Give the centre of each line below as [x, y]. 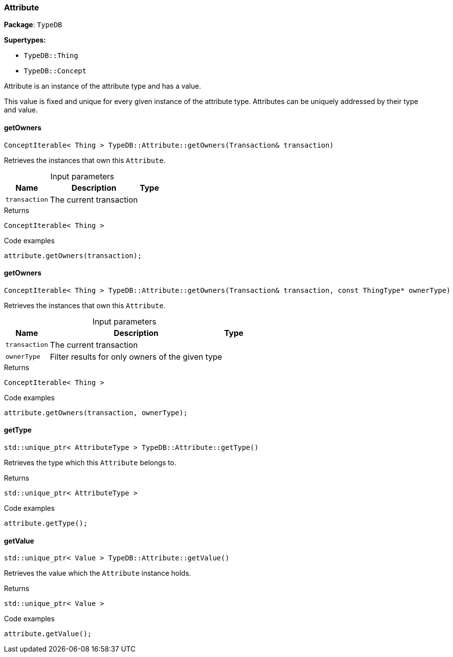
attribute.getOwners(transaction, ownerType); [96, 412]
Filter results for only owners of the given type [136, 356]
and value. [21, 110]
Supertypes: [25, 40]
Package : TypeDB [33, 25]
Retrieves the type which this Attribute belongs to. [90, 463]
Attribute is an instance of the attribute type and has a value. [102, 86]
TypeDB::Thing [51, 56]
